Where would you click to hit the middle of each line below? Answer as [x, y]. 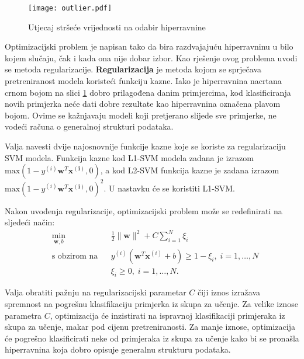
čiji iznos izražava [229, 292]
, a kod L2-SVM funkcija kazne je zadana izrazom [190, 170]
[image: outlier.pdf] [70, 8]
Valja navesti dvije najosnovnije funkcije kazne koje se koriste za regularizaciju [145, 146]
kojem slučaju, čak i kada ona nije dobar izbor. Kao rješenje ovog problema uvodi [151, 57]
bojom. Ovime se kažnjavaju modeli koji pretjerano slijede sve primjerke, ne [141, 115]
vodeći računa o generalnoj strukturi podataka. [89, 126]
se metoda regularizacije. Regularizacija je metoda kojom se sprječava [133, 69]
